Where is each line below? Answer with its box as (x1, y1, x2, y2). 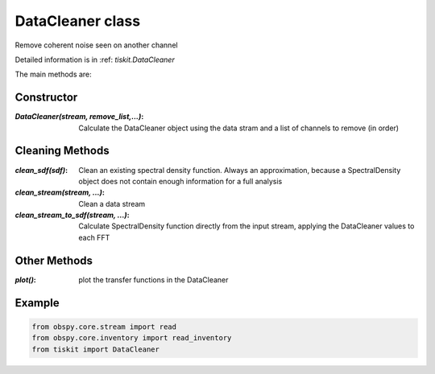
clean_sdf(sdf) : (14, 165, 68, 175)
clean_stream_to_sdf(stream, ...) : (14, 210, 130, 220)
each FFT (78, 232, 110, 242)
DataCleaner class (14, 12, 141, 30)
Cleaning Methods (14, 144, 110, 158)
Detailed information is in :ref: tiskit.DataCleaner (14, 55, 175, 64)
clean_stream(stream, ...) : (14, 187, 105, 197)
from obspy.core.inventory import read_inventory (31, 334, 232, 343)
